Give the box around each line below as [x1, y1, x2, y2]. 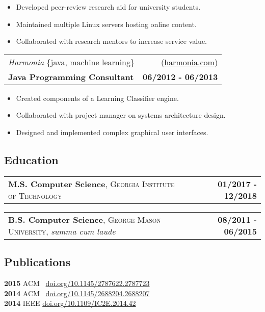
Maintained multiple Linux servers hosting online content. [16, 18, 197, 29]
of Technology [8, 189, 62, 201]
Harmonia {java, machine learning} [8, 56, 135, 68]
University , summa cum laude [8, 225, 116, 237]
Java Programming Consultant [8, 70, 134, 83]
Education [4, 151, 59, 167]
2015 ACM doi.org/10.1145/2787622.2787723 [4, 277, 150, 288]
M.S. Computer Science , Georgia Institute [8, 177, 175, 190]
